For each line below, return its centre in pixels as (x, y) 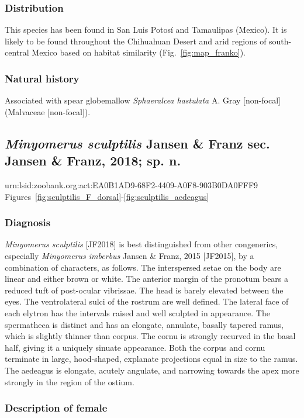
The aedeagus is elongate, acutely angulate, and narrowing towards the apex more (152, 370)
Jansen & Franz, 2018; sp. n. (93, 160)
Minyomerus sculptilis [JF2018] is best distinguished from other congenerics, (141, 244)
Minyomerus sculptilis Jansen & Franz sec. (137, 143)
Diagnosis (28, 222)
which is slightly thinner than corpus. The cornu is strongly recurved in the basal (150, 336)
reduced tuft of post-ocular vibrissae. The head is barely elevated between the (144, 290)
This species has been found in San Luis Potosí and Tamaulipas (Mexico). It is (146, 30)
